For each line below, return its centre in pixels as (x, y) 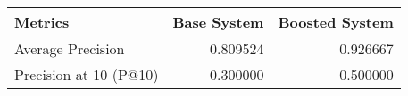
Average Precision (70, 48)
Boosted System (336, 22)
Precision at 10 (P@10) (87, 74)
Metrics (42, 22)
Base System (218, 22)
